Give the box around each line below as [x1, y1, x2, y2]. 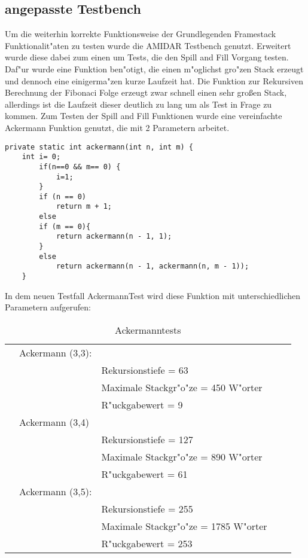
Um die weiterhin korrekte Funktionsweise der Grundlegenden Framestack [5, 28, 276, 40]
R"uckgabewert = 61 [101, 466, 188, 481]
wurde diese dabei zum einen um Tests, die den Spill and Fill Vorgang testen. [5, 51, 289, 63]
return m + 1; [56, 202, 112, 211]
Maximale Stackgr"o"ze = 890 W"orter [101, 449, 263, 464]
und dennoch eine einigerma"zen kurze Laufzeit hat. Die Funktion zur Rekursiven [5, 74, 303, 87]
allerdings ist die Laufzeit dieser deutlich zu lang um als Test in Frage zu [5, 97, 272, 110]
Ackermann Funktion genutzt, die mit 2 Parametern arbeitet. [5, 121, 230, 133]
